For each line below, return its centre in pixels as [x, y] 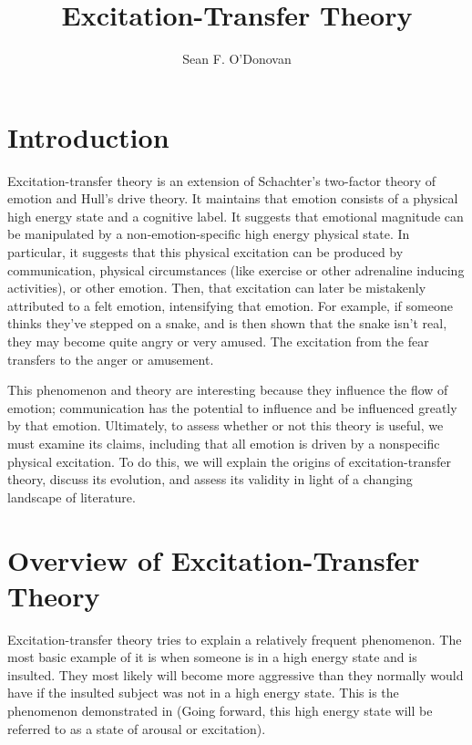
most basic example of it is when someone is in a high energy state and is [212, 657]
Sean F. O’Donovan [237, 59]
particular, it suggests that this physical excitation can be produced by [205, 252]
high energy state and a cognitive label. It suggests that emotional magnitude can [236, 216]
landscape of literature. [72, 497]
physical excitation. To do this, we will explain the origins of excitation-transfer [229, 461]
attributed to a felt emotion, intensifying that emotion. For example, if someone [230, 305]
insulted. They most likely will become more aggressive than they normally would [236, 674]
